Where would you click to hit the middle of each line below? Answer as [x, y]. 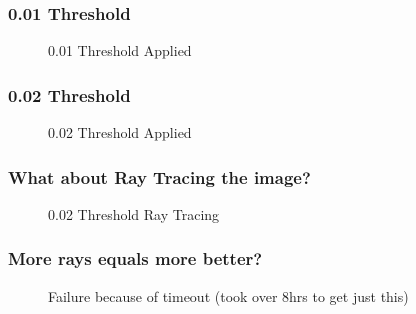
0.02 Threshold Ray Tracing [134, 213]
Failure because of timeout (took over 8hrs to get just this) [228, 295]
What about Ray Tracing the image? [159, 176]
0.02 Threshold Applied [120, 132]
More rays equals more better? [135, 258]
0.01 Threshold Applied [120, 50]
